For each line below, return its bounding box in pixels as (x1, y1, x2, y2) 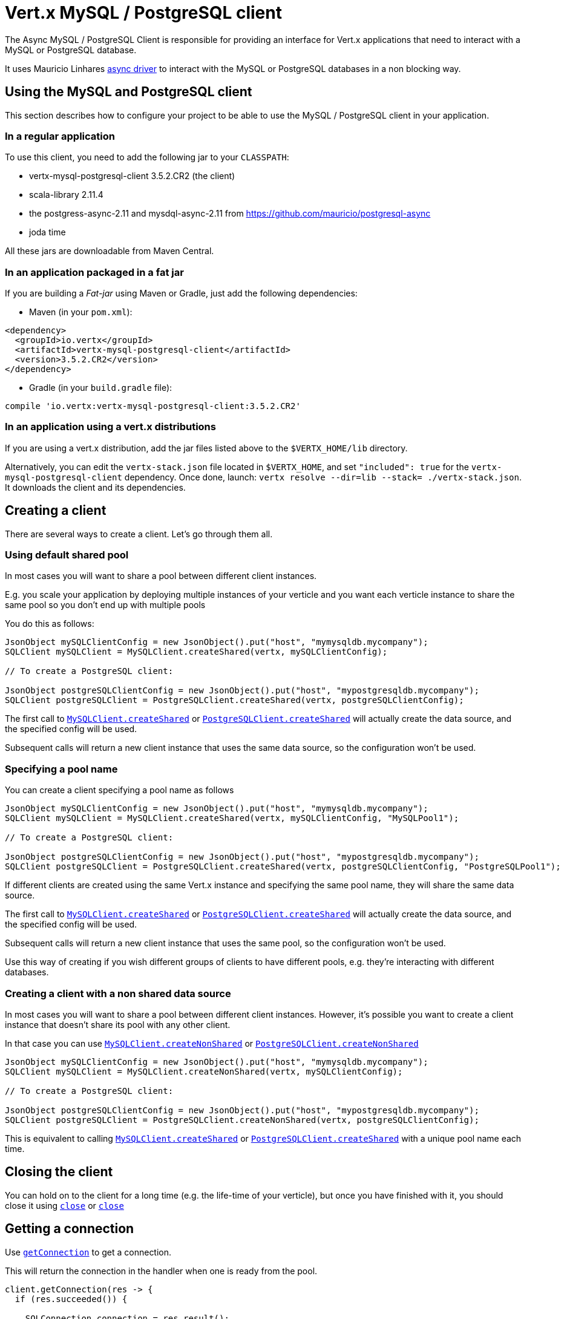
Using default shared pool (5, 549, 129, 561)
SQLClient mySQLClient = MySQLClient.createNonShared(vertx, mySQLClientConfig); (5, 1066, 403, 1076)
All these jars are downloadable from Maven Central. (5, 246, 214, 257)
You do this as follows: (5, 618, 94, 629)
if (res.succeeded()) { (15, 1294, 128, 1304)
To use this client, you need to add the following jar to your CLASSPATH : (5, 152, 289, 163)
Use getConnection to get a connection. (5, 1246, 172, 1257)
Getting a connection (5, 1221, 134, 1237)
